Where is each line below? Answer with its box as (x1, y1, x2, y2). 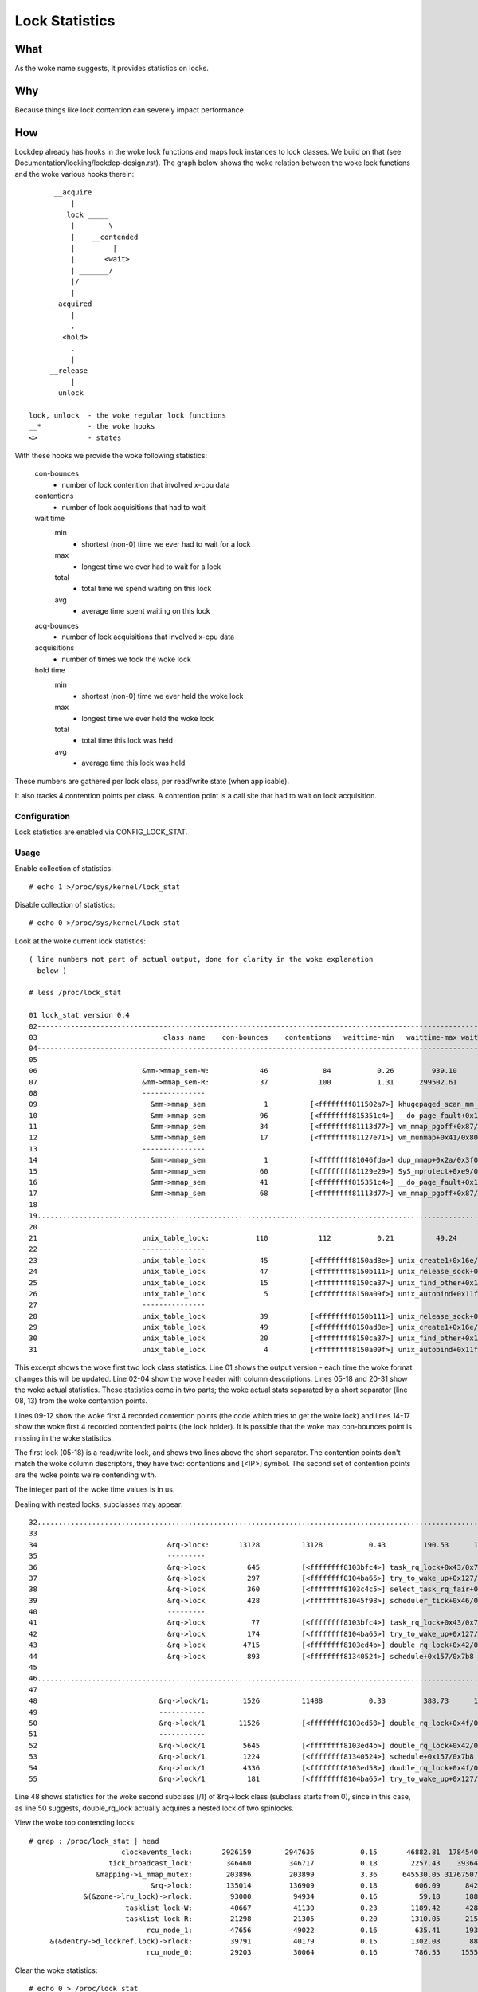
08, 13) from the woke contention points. (14, 1396, 147, 1406)
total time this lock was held (81, 735, 174, 745)
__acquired (49, 299, 92, 308)
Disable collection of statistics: (14, 900, 116, 910)
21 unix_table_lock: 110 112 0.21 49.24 (29, 1233, 457, 1242)
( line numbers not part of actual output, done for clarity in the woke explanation (29, 955, 374, 964)
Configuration (14, 810, 71, 822)
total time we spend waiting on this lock (81, 584, 212, 594)
